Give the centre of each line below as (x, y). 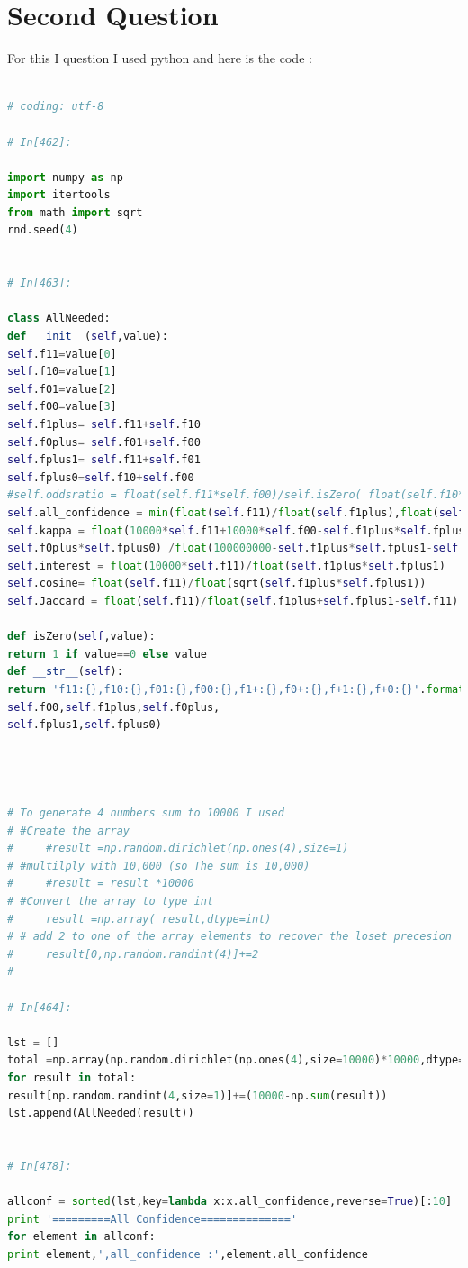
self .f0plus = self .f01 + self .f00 (104, 442)
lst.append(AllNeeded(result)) (101, 1113)
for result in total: (72, 1077)
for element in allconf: (81, 1237)
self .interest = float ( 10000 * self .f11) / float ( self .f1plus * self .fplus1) (226, 566)
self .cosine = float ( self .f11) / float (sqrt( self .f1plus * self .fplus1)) (217, 584)
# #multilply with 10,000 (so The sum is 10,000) (159, 866)
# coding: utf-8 (56, 107)
